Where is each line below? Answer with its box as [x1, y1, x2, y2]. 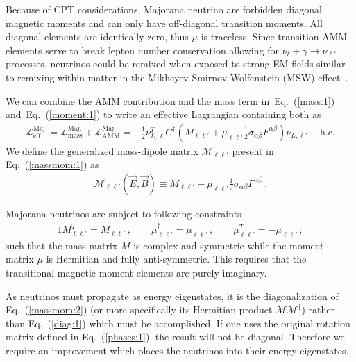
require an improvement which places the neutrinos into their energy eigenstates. [6, 343, 349, 358]
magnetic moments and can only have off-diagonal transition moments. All [6, 15, 323, 30]
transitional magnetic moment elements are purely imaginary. [6, 265, 267, 280]
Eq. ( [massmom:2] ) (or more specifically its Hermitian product [6, 302, 273, 317]
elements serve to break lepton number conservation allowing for [6, 42, 279, 57]
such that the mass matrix [6, 238, 118, 252]
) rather [301, 302, 335, 317]
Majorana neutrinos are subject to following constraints [6, 206, 241, 220]
